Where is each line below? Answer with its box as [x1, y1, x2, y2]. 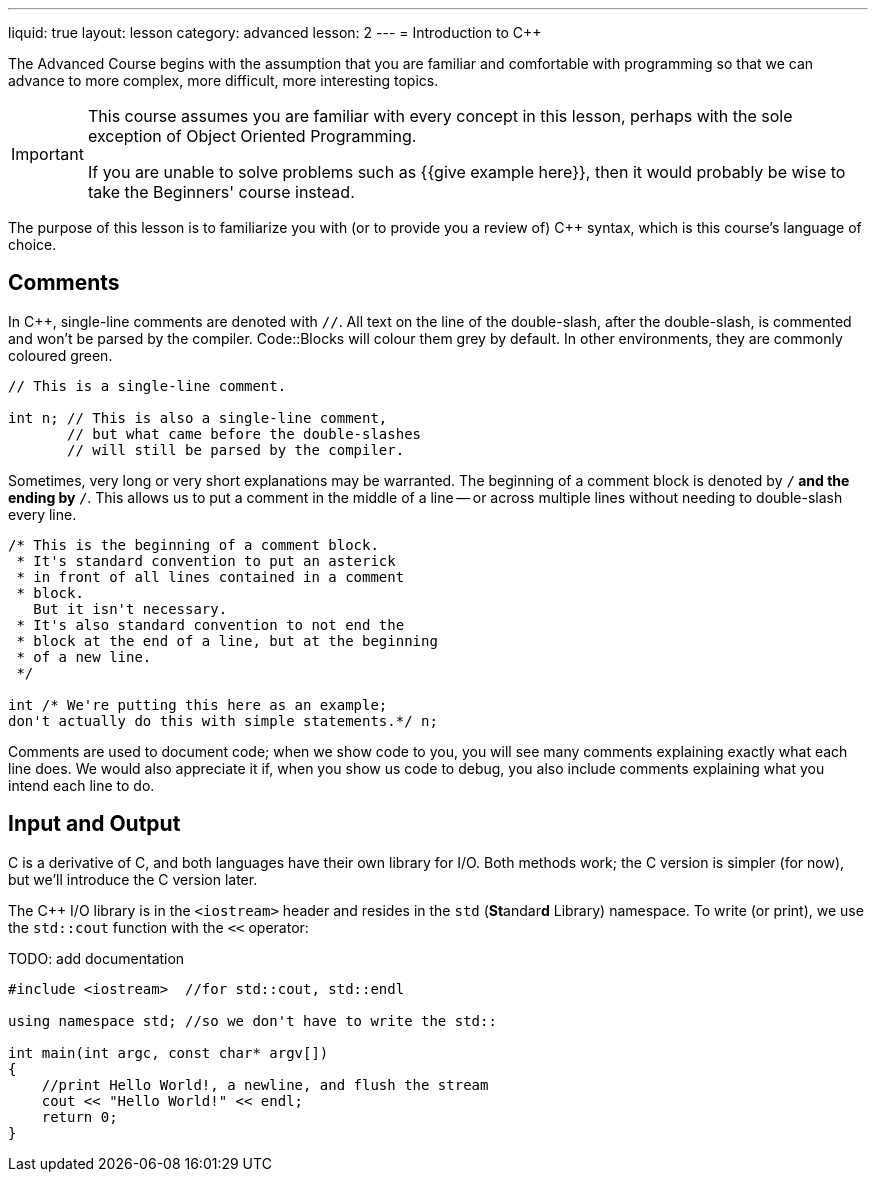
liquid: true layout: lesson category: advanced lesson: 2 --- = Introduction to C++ [8, 24, 542, 41]
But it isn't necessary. [33, 600, 228, 617]
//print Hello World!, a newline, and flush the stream [41, 1076, 489, 1093]
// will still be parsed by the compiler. [67, 441, 405, 458]
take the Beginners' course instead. [87, 182, 355, 202]
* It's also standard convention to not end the [16, 616, 405, 633]
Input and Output [8, 811, 181, 837]
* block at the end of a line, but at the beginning [16, 632, 438, 649]
